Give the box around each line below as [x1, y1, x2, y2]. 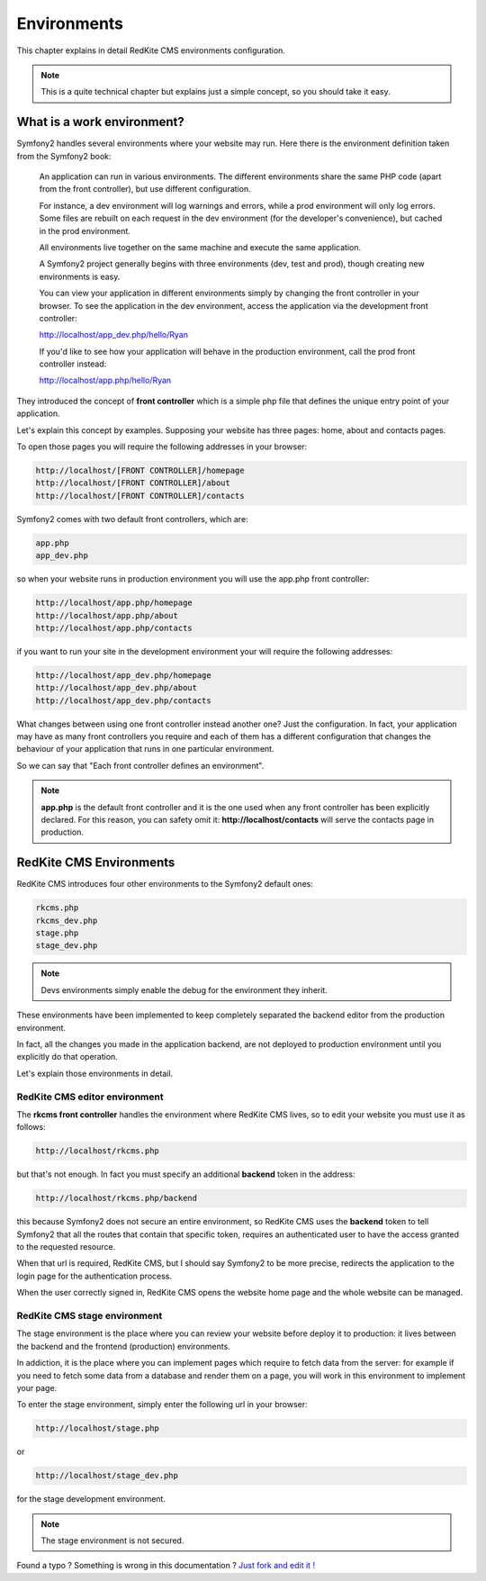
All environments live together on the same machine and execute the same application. [39, 241, 362, 252]
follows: [16, 1122, 46, 1133]
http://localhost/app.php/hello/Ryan [39, 375, 172, 386]
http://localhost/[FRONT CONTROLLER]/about [35, 478, 231, 488]
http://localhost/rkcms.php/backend [35, 1193, 198, 1204]
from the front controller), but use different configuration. [39, 184, 251, 194]
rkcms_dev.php [35, 915, 98, 926]
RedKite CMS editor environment [16, 1090, 164, 1103]
